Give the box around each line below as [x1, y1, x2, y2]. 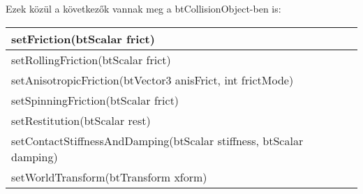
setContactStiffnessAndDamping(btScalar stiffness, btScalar [11, 132, 304, 149]
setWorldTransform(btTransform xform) [11, 168, 207, 185]
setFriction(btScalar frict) [11, 30, 155, 47]
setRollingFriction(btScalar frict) [11, 51, 171, 68]
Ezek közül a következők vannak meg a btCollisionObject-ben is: [6, 1, 281, 15]
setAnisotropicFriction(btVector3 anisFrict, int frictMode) [11, 71, 294, 88]
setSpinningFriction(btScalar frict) [11, 91, 179, 108]
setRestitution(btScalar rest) [11, 112, 151, 128]
